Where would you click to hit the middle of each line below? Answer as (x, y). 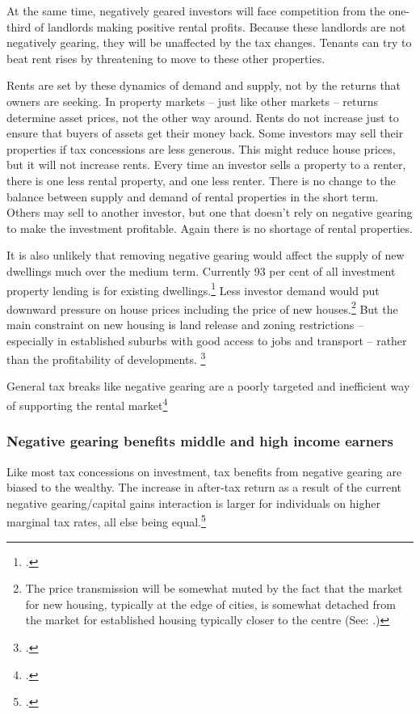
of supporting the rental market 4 (87, 404)
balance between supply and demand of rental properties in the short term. (193, 196)
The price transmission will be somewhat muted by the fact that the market (214, 588)
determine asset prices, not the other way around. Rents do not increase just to (203, 117)
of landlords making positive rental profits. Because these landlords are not (220, 26)
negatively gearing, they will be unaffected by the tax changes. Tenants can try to (209, 42)
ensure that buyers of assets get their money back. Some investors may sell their (205, 133)
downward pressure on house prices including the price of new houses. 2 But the (202, 307)
